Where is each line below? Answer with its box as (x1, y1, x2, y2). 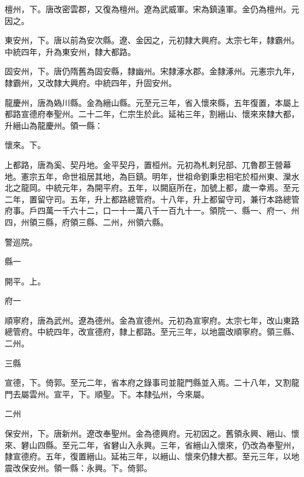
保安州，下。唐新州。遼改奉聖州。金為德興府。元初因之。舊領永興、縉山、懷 (5, 427, 299, 440)
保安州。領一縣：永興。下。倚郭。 (20, 461, 152, 473)
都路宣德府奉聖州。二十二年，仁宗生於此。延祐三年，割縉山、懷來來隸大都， (5, 108, 299, 120)
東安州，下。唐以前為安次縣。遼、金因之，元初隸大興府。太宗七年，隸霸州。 (5, 34, 299, 46)
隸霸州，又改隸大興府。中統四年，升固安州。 (5, 76, 177, 88)
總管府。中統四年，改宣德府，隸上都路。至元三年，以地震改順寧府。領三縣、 (5, 325, 299, 338)
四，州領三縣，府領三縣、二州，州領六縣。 (5, 215, 168, 228)
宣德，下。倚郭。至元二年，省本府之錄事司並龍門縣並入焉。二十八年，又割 (5, 376, 291, 389)
